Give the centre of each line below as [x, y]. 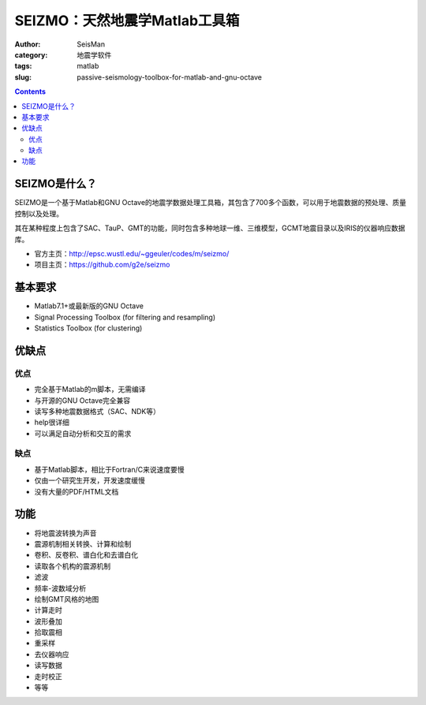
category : [31, 54]
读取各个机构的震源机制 [72, 566]
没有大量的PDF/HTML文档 [77, 491]
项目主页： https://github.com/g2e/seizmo [102, 265]
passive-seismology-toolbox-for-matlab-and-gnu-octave [170, 77]
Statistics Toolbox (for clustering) [88, 328]
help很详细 [52, 423]
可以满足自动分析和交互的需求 [83, 433]
